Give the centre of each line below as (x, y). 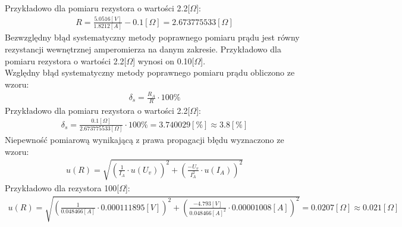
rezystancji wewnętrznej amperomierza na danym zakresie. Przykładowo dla (143, 49)
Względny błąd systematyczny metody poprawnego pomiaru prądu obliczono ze (150, 72)
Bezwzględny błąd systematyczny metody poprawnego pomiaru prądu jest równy (152, 37)
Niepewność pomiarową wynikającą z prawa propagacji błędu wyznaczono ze (145, 140)
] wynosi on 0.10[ (164, 60)
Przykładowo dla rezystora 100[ (62, 187)
